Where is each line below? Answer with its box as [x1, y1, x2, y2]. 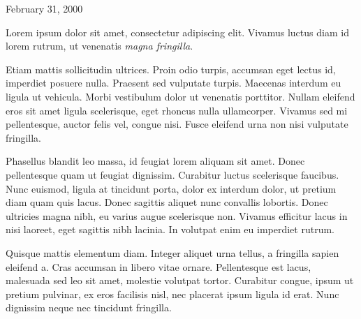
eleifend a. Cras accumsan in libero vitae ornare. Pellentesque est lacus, [6, 259, 311, 274]
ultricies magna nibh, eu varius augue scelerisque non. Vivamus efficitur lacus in [6, 208, 348, 223]
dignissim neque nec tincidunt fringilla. [6, 300, 172, 315]
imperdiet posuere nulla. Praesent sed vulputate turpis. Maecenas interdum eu [6, 75, 341, 90]
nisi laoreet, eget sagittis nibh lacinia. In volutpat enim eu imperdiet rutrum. [6, 222, 334, 237]
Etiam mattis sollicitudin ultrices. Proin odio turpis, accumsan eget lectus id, [6, 61, 336, 76]
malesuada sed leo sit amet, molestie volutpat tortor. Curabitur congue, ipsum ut [6, 273, 354, 288]
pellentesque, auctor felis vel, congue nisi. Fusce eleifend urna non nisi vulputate [6, 117, 348, 131]
